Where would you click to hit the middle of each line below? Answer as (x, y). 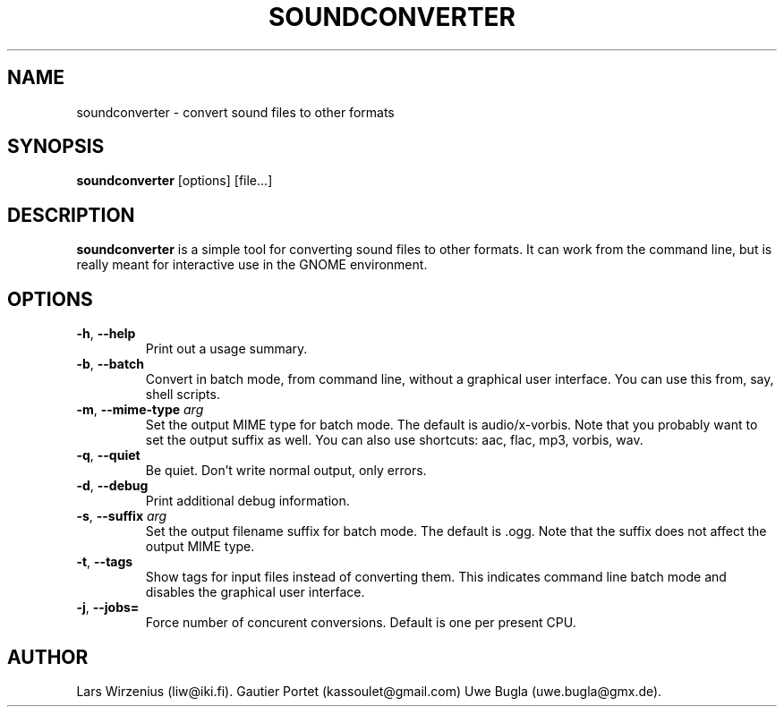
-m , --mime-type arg (140, 410)
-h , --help (106, 334)
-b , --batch (110, 364)
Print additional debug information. (247, 501)
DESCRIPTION (71, 215)
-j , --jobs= (108, 608)
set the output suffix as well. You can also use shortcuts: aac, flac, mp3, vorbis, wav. (394, 440)
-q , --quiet (108, 455)
